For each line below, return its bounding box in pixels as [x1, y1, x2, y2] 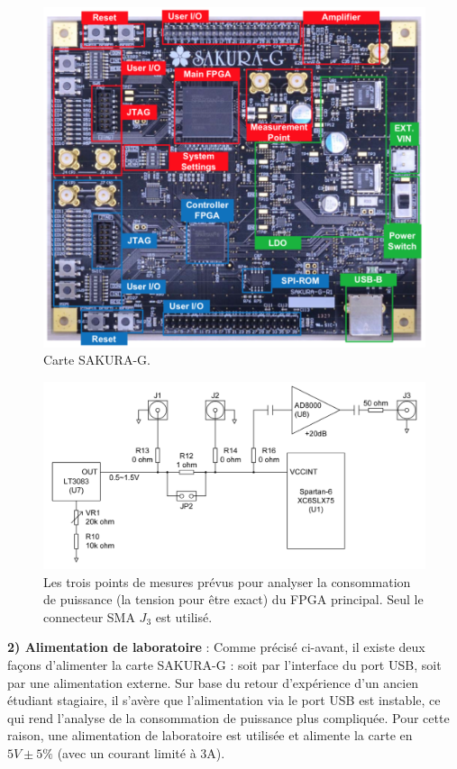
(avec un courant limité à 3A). [57, 743, 225, 762]
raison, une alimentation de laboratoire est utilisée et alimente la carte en [7, 726, 413, 745]
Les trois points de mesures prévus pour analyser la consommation [43, 572, 411, 591]
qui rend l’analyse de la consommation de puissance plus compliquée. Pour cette [7, 708, 450, 727]
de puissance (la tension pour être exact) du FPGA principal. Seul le [43, 590, 424, 609]
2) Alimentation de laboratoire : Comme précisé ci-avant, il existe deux [7, 638, 425, 656]
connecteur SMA [43, 607, 135, 626]
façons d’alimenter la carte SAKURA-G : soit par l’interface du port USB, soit [7, 656, 442, 674]
